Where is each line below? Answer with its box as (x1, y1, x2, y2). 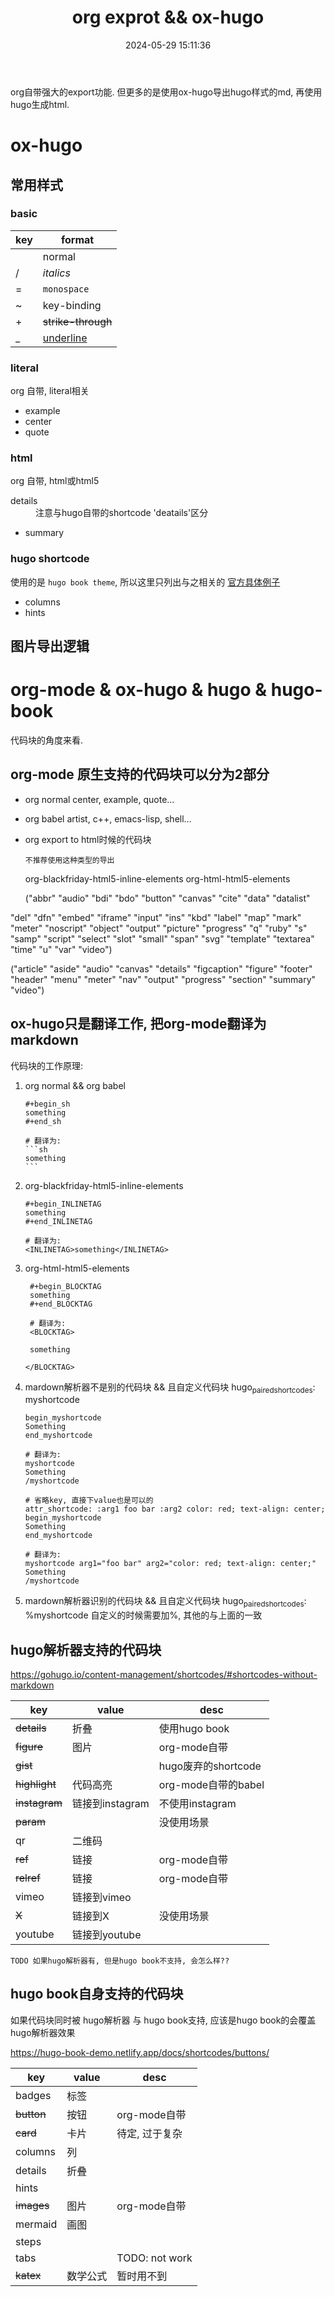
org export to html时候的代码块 (24, 833, 152, 845)
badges (15, 2088, 52, 2102)
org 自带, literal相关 (10, 385, 90, 397)
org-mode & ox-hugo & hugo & (10, 679, 268, 701)
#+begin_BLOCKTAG (29, 1281, 102, 1291)
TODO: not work (116, 2251, 193, 2265)
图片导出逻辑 (10, 638, 90, 655)
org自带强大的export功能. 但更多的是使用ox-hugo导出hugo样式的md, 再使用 (10, 86, 323, 98)
